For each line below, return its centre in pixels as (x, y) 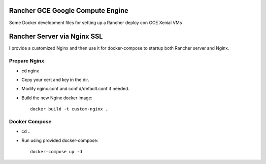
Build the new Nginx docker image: (57, 98)
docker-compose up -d (56, 152)
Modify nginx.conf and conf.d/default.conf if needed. (75, 89)
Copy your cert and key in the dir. (55, 80)
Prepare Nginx (27, 61)
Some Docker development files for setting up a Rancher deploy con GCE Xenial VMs (96, 23)
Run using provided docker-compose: (60, 140)
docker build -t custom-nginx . (69, 109)
